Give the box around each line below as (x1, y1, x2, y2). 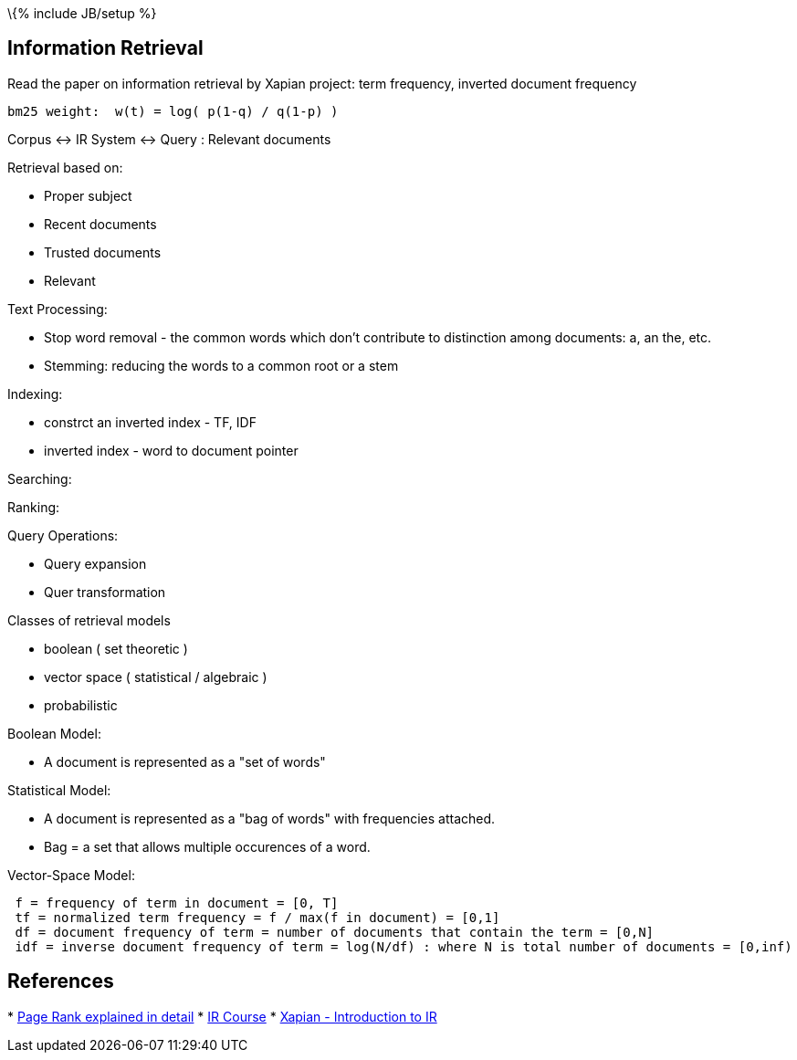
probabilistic (44, 697, 118, 713)
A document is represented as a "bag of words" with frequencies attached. (44, 810, 496, 826)
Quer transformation (44, 583, 166, 600)
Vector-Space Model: (7, 866, 135, 883)
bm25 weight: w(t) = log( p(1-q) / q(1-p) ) (7, 103, 339, 119)
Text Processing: (7, 300, 108, 317)
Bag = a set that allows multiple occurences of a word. (44, 838, 371, 855)
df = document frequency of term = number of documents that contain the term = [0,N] (15, 924, 655, 939)
